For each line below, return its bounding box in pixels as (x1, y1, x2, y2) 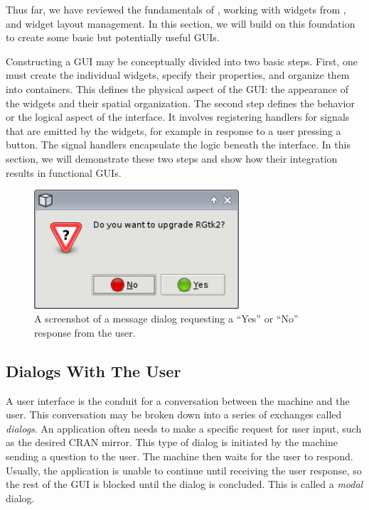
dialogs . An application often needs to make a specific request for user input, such (6, 421, 362, 435)
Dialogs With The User (6, 359, 181, 381)
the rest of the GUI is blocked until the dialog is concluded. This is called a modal (6, 477, 363, 492)
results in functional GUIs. (6, 165, 122, 180)
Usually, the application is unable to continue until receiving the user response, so (6, 462, 362, 477)
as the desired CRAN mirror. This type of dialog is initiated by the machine (6, 435, 338, 450)
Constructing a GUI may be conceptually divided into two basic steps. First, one (6, 53, 358, 68)
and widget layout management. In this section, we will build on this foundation (6, 16, 355, 31)
